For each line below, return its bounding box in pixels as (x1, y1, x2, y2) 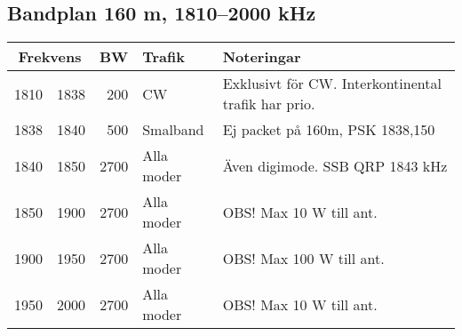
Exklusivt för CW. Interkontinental (222, 73, 442, 94)
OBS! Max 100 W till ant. (222, 247, 385, 268)
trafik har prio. (222, 93, 315, 115)
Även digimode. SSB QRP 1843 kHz (222, 155, 448, 176)
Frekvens (18, 46, 82, 68)
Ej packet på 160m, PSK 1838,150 (222, 119, 435, 140)
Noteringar (222, 46, 301, 68)
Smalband (142, 119, 204, 140)
